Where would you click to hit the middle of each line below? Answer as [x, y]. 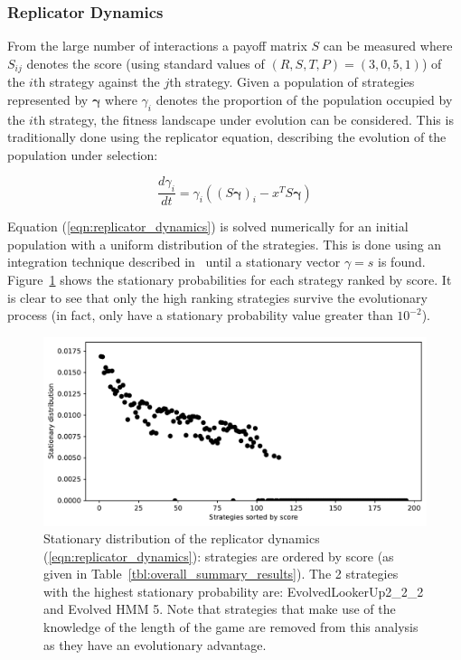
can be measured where [388, 46]
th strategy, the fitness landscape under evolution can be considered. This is [243, 119]
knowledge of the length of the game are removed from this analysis [231, 627]
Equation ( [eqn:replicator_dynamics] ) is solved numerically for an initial [208, 226]
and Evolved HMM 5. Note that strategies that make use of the [220, 609]
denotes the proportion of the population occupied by [304, 99]
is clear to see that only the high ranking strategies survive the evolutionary [217, 297]
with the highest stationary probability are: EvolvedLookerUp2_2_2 [234, 591]
